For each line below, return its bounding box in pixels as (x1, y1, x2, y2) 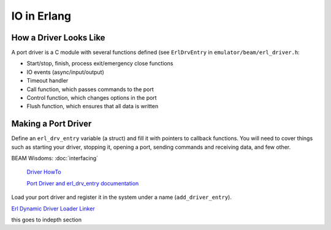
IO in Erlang (11, 9, 72, 23)
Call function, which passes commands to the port (26, 86, 154, 93)
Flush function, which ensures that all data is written (26, 103, 159, 110)
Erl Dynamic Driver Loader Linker (11, 205, 95, 212)
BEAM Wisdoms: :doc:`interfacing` (11, 155, 98, 162)
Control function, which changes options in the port (26, 94, 157, 102)
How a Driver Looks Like (11, 32, 105, 43)
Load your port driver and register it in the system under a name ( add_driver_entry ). (11, 193, 232, 201)
